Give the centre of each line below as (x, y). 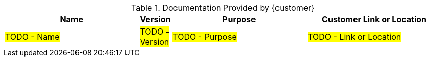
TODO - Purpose (205, 37)
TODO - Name (32, 37)
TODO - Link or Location (355, 37)
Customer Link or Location (374, 19)
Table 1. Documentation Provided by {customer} (223, 8)
